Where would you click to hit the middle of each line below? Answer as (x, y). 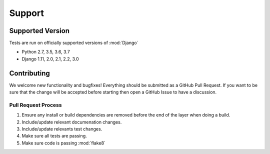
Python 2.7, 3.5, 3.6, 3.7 (46, 52)
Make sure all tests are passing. (54, 136)
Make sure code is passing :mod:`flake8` (64, 143)
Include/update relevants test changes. (62, 129)
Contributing (29, 73)
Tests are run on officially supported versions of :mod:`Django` (74, 43)
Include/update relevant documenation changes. (72, 122)
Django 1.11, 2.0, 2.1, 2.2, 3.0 (50, 59)
